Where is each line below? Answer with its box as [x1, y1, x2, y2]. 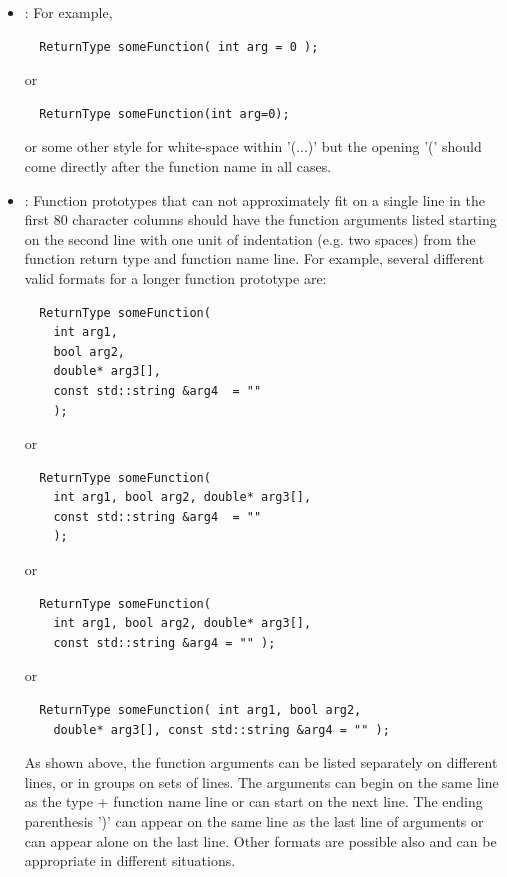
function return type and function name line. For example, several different [24, 248, 485, 269]
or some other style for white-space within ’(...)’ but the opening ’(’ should [24, 136, 482, 157]
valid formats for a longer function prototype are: [24, 267, 327, 288]
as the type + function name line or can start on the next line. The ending [24, 791, 483, 812]
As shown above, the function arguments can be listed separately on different [24, 752, 498, 773]
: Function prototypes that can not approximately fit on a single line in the [24, 189, 485, 210]
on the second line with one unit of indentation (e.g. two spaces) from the [24, 228, 476, 249]
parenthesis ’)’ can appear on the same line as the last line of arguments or [24, 811, 484, 831]
